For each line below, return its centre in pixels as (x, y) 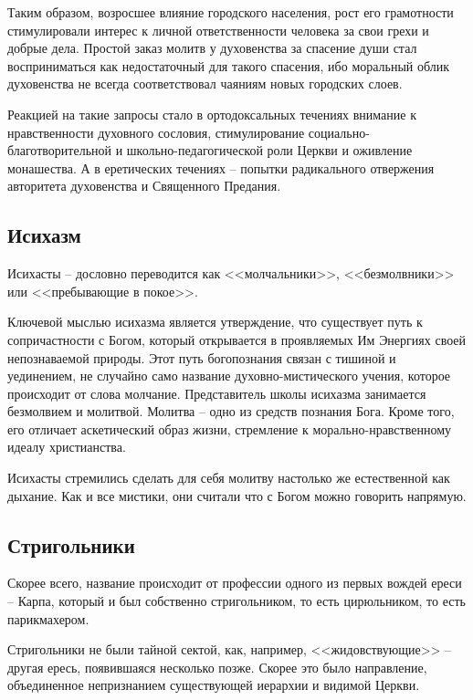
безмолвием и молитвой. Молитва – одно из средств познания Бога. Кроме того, (231, 411)
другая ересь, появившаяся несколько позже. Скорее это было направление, (217, 667)
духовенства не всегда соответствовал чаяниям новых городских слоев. (205, 84)
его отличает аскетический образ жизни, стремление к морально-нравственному (230, 428)
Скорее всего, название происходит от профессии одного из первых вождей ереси (235, 583)
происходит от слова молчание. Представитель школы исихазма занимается (217, 393)
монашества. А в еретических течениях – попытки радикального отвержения (221, 167)
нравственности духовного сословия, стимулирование (156, 132)
